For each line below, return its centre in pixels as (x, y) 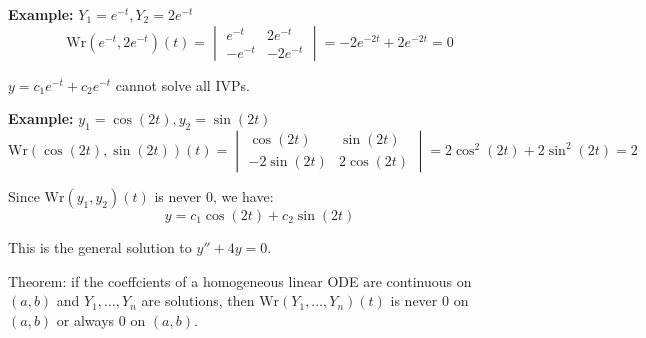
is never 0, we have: (214, 195)
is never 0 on (429, 300)
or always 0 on (101, 319)
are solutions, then (198, 300)
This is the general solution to (100, 246)
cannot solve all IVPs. (182, 84)
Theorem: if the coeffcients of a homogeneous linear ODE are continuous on (240, 280)
